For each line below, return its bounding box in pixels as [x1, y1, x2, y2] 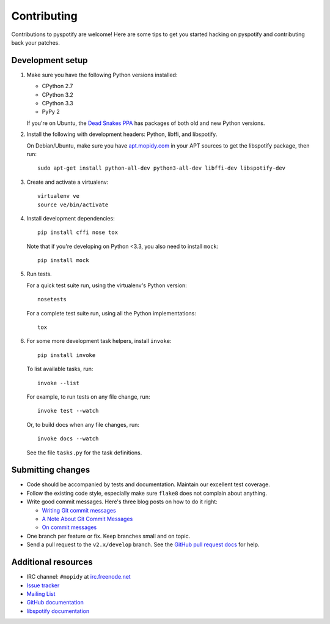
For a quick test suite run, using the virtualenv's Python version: [26, 282, 188, 289]
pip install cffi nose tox [37, 229, 119, 236]
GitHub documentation [26, 599, 84, 606]
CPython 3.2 [42, 91, 73, 98]
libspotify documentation [26, 607, 90, 615]
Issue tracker [26, 582, 60, 589]
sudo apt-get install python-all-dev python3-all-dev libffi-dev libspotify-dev [37, 165, 286, 171]
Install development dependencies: [26, 214, 116, 222]
